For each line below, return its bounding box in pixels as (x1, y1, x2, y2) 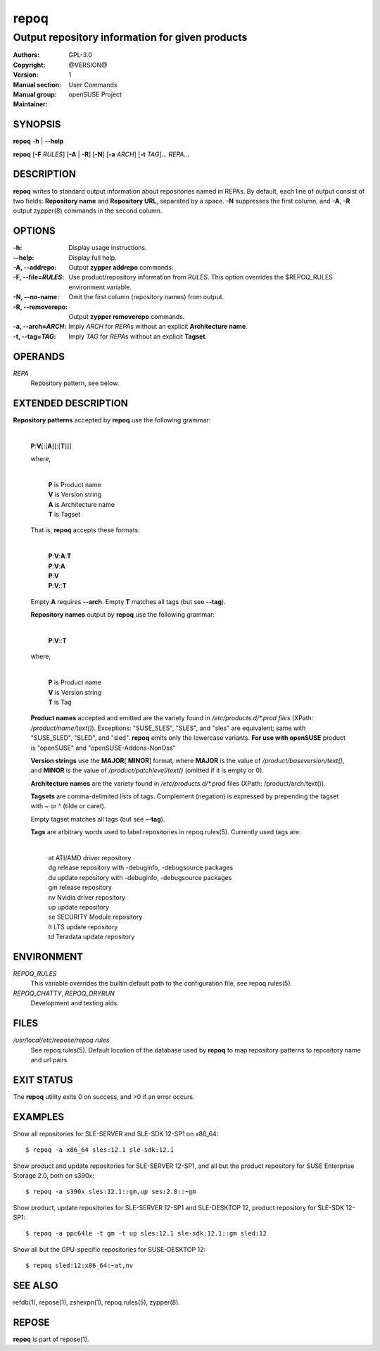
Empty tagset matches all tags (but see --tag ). (30, 815, 165, 823)
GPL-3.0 (68, 51, 93, 59)
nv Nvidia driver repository (48, 893, 126, 901)
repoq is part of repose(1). (13, 1335, 89, 1344)
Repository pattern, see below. (30, 379, 120, 387)
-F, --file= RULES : (13, 273, 65, 282)
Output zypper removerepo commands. (68, 312, 185, 320)
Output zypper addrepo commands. (68, 263, 174, 272)
